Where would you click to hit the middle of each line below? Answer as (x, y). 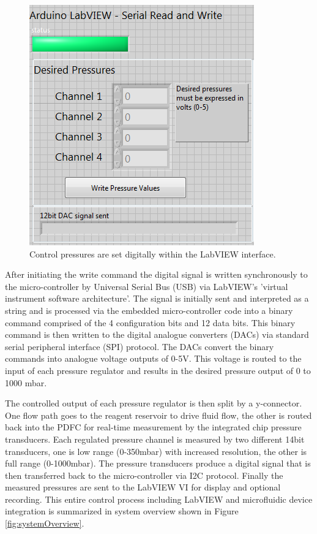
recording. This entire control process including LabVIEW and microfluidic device (159, 499)
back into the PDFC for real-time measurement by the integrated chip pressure (153, 427)
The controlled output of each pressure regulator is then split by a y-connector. (154, 403)
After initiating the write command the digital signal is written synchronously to (156, 274)
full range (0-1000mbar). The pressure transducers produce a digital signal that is (158, 463)
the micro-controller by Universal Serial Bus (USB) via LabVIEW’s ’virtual (147, 286)
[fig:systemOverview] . (45, 523)
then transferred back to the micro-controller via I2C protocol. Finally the (144, 475)
